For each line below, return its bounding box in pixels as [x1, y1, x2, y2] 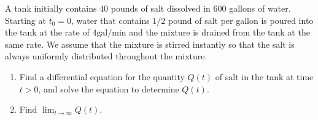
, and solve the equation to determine [38, 82, 179, 95]
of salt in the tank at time [215, 70, 314, 83]
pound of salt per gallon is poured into [168, 13, 314, 26]
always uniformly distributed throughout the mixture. [5, 50, 207, 62]
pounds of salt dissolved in [111, 2, 211, 14]
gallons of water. [229, 2, 291, 14]
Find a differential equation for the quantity [19, 70, 185, 83]
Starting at [5, 13, 46, 26]
